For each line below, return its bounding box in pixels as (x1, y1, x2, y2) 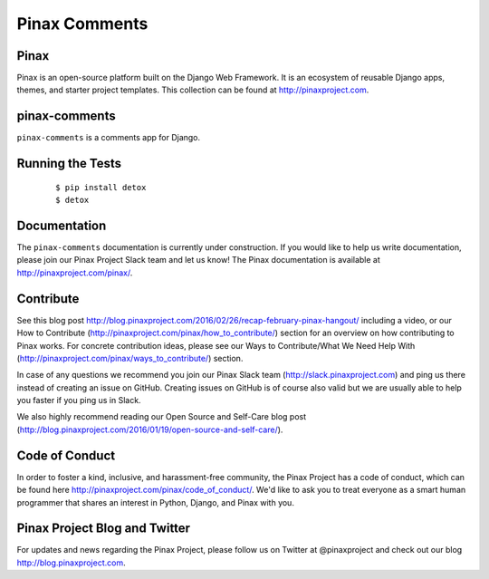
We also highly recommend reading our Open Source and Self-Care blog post (16, 411, 307, 422)
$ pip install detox (55, 182, 147, 192)
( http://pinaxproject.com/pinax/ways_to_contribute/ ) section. (16, 352, 244, 363)
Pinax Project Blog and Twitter (16, 521, 190, 536)
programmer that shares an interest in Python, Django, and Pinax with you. (16, 497, 294, 507)
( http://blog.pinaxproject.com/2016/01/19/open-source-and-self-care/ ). (16, 424, 283, 435)
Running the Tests (16, 156, 122, 171)
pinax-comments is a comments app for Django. (16, 132, 201, 143)
